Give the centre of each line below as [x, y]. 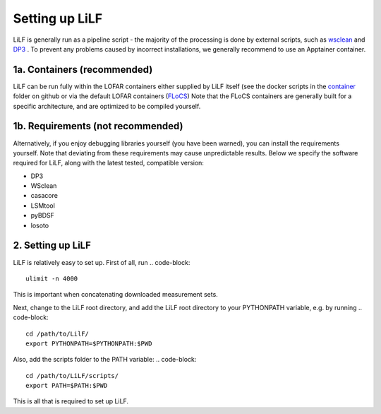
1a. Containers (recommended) [83, 70]
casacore [44, 196]
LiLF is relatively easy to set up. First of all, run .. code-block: [102, 262]
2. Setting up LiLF [52, 246]
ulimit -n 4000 [52, 278]
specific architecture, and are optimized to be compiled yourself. [107, 106]
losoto [40, 225]
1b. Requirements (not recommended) [98, 126]
